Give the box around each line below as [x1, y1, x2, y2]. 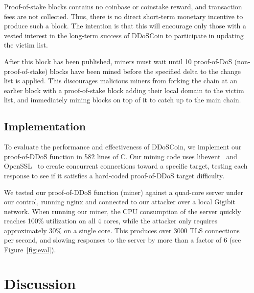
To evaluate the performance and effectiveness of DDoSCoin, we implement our [4, 142, 242, 152]
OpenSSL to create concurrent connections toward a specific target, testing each [4, 161, 248, 171]
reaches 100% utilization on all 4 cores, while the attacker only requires [4, 216, 217, 226]
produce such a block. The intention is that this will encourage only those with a [4, 21, 247, 31]
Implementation [4, 119, 86, 134]
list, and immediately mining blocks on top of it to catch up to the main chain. [4, 95, 241, 105]
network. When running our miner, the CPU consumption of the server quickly [4, 206, 241, 216]
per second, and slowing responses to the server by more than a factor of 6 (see [4, 235, 241, 245]
